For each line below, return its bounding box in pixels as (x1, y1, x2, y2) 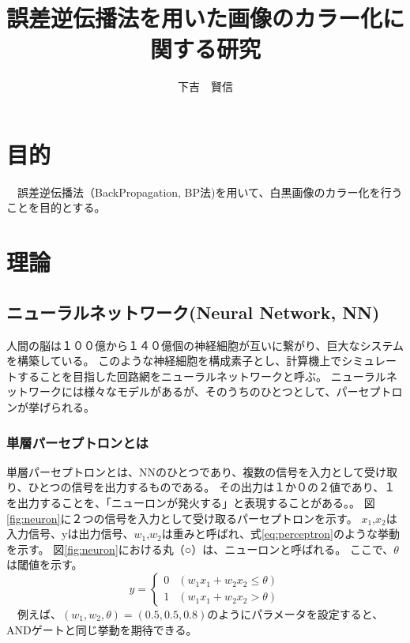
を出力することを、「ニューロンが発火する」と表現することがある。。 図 (6, 494, 375, 510)
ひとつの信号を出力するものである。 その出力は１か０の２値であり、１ (28, 479, 396, 495)
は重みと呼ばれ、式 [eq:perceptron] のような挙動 (161, 525, 400, 542)
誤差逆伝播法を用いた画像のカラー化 (6, 2, 383, 34)
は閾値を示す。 (6, 556, 83, 573)
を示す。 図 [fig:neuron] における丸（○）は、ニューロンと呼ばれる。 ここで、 (6, 540, 394, 557)
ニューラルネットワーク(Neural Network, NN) (6, 299, 380, 324)
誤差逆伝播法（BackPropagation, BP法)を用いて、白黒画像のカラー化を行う (17, 183, 403, 200)
